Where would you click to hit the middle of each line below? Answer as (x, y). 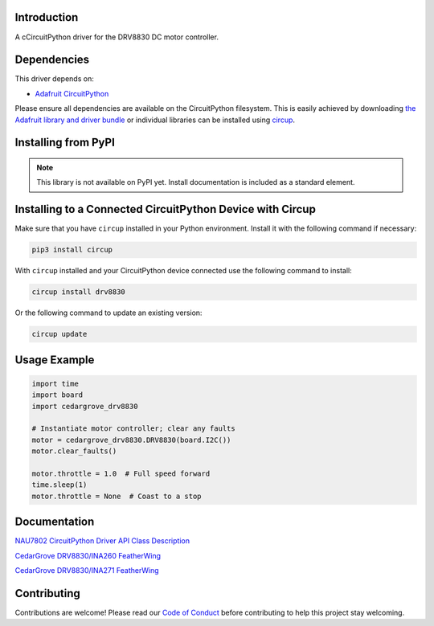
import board (57, 395)
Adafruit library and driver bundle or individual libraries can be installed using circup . (155, 120)
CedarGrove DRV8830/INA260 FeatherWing (88, 555)
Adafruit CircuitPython (72, 93)
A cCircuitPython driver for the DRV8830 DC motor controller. (117, 37)
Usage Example (55, 360)
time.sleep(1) (59, 485)
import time (55, 383)
